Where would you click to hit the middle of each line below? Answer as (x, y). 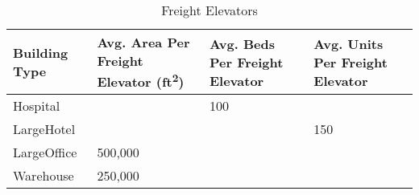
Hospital (37, 106)
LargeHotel (44, 129)
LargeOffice (45, 152)
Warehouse (44, 176)
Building (41, 53)
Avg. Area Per (143, 42)
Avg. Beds (242, 43)
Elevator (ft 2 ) (141, 81)
